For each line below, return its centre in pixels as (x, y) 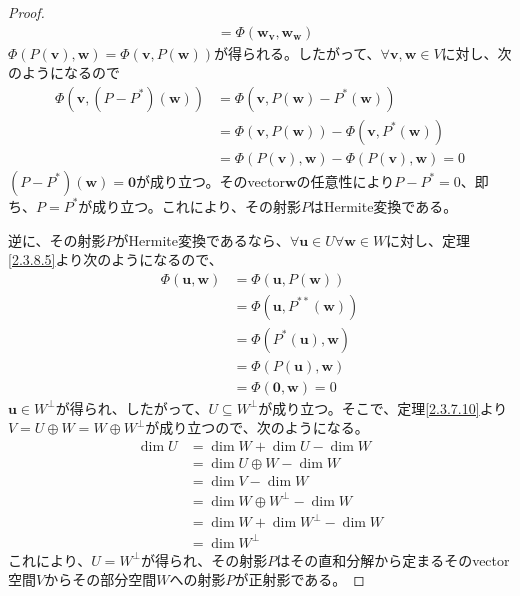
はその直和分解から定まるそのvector (393, 559)
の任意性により (345, 180)
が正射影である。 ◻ (299, 579)
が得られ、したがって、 (132, 407)
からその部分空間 (100, 579)
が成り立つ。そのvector (210, 180)
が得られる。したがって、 (297, 52)
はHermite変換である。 (383, 205)
